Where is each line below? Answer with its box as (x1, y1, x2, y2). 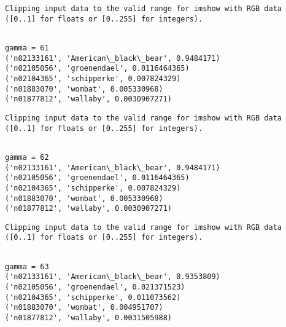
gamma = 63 (5, 262, 49, 271)
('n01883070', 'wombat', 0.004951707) (5, 303, 163, 312)
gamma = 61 (5, 43, 49, 52)
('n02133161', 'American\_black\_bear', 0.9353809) (5, 272, 220, 282)
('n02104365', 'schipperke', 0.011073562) (5, 293, 181, 302)
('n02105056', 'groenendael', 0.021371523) (5, 283, 185, 292)
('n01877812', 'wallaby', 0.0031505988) (5, 313, 172, 323)
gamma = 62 (5, 152, 49, 162)
